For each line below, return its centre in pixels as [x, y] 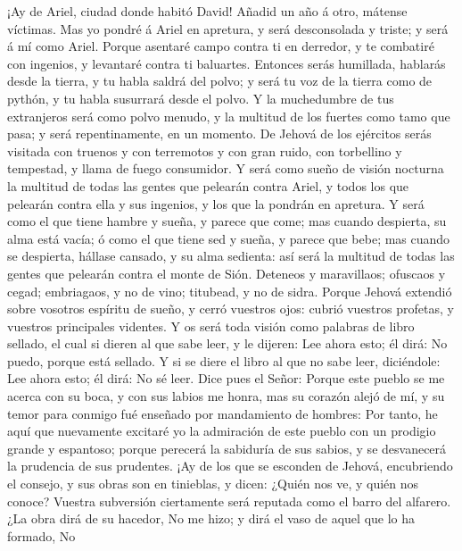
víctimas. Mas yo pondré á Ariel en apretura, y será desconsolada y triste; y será [228, 28]
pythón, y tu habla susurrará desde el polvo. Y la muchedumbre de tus [201, 98]
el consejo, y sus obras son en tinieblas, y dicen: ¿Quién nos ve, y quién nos [213, 484]
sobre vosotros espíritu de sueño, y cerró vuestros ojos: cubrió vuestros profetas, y [231, 309]
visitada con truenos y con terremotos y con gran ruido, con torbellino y [205, 150]
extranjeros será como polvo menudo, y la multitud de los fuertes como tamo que [229, 116]
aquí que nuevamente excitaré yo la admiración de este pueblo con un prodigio [222, 431]
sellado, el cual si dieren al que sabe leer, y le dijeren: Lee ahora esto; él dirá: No [227, 343]
